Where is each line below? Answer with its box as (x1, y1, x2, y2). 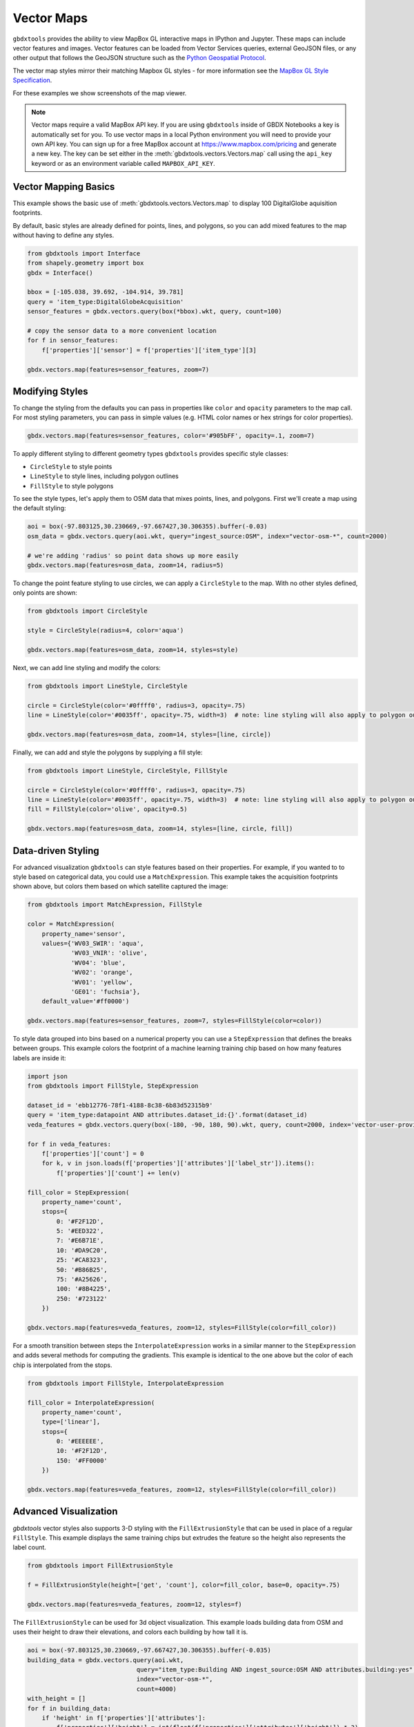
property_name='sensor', (41, 930, 126, 937)
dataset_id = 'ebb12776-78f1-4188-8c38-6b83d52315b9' (27, 1101, 213, 1109)
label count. (12, 1543, 46, 1552)
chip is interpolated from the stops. (12, 1361, 112, 1369)
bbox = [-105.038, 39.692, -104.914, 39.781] (27, 288, 184, 296)
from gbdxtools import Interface (27, 249, 141, 257)
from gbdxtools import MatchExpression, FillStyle (27, 901, 203, 908)
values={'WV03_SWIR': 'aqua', (41, 939, 144, 947)
